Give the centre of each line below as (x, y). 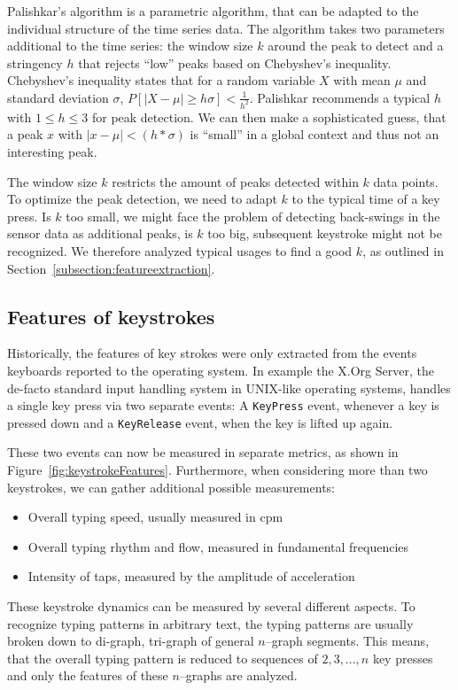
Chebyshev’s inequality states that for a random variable (161, 80)
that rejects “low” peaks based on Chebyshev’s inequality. (235, 62)
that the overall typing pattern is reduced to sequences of (163, 658)
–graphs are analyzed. (238, 675)
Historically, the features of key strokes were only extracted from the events (212, 353)
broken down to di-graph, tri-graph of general (131, 641)
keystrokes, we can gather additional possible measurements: (171, 487)
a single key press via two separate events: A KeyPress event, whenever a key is (223, 405)
